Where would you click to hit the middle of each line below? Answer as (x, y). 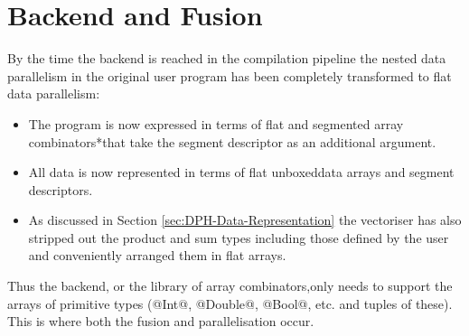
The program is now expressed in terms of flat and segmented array (216, 123)
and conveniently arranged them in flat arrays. (157, 255)
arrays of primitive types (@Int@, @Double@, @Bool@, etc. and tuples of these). (230, 303)
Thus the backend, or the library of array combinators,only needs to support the (230, 286)
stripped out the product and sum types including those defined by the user (239, 237)
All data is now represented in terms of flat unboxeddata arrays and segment (241, 172)
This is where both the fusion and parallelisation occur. (161, 321)
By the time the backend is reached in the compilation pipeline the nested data (227, 58)
